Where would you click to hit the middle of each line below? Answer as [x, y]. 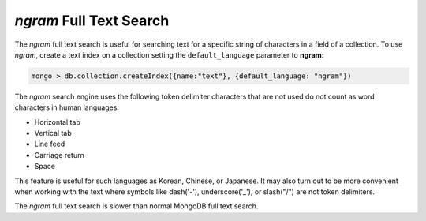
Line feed [50, 144]
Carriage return [59, 155]
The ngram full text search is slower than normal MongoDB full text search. [136, 206]
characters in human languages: [67, 107]
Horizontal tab [57, 122]
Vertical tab [53, 133]
